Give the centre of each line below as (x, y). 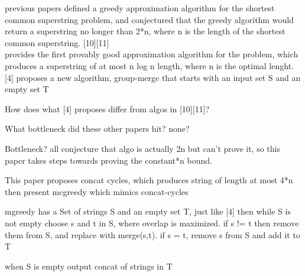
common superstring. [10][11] (57, 42)
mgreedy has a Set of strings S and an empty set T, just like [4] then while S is (148, 211)
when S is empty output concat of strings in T (89, 266)
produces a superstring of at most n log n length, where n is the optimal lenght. (149, 65)
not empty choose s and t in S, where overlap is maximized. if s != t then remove (152, 223)
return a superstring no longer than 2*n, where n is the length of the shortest (145, 31)
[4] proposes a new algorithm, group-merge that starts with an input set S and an (153, 77)
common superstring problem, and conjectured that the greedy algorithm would (149, 19)
